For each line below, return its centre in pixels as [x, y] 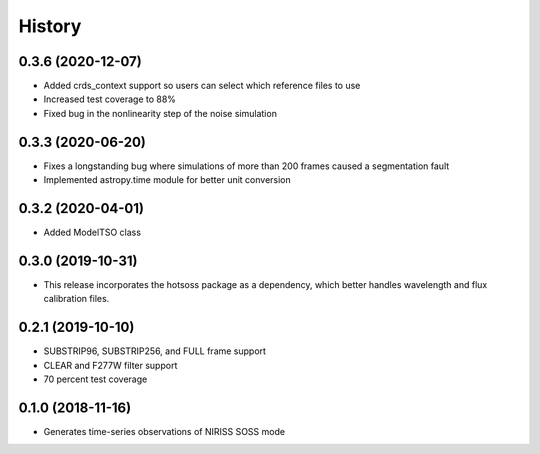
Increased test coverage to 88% [110, 99]
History [50, 26]
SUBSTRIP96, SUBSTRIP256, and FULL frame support [155, 351]
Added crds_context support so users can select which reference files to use [202, 86]
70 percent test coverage [95, 379]
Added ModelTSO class [92, 232]
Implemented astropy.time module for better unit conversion [167, 180]
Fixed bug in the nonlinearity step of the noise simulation [160, 113]
